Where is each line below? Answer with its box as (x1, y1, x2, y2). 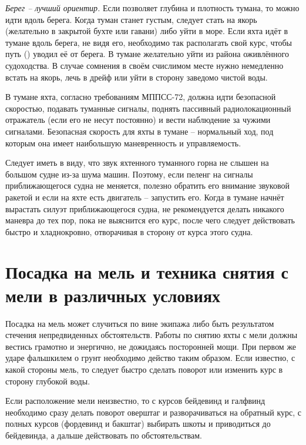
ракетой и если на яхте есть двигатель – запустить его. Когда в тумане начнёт (5, 190, 284, 203)
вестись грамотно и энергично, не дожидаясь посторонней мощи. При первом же (5, 340, 297, 352)
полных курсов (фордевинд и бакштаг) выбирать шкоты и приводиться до (5, 417, 271, 430)
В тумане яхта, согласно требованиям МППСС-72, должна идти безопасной (5, 91, 276, 103)
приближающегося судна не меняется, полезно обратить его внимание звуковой (5, 179, 290, 192)
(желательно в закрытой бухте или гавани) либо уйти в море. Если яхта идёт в (5, 25, 288, 37)
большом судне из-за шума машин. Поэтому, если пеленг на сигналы (5, 168, 253, 180)
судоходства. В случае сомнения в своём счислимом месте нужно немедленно (5, 59, 284, 71)
